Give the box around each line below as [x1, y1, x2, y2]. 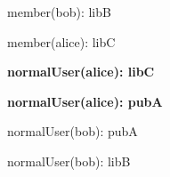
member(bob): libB [7, 3, 111, 20]
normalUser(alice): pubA [7, 92, 163, 110]
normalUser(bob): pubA [7, 122, 138, 141]
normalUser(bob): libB [7, 151, 131, 170]
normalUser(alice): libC [7, 62, 155, 81]
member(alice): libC [7, 32, 116, 51]
